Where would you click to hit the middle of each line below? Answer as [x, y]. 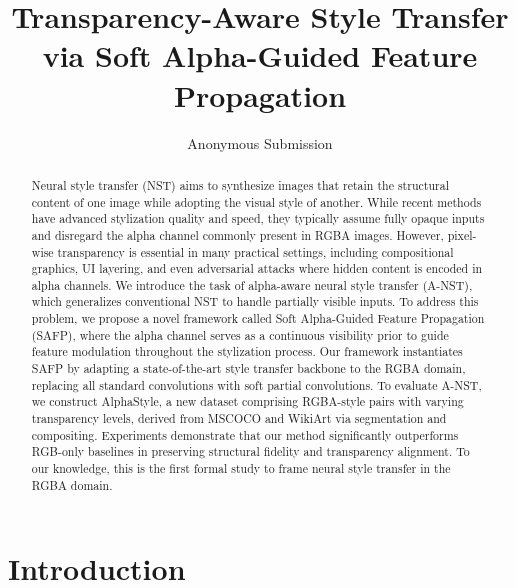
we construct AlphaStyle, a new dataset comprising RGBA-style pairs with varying [247, 401]
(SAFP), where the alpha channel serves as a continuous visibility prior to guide [240, 334]
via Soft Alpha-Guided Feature [260, 55]
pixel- [462, 234]
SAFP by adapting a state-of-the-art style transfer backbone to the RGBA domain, [248, 368]
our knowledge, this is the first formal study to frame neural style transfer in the [241, 468]
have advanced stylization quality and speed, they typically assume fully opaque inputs [258, 218]
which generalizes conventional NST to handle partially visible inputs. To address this [255, 301]
